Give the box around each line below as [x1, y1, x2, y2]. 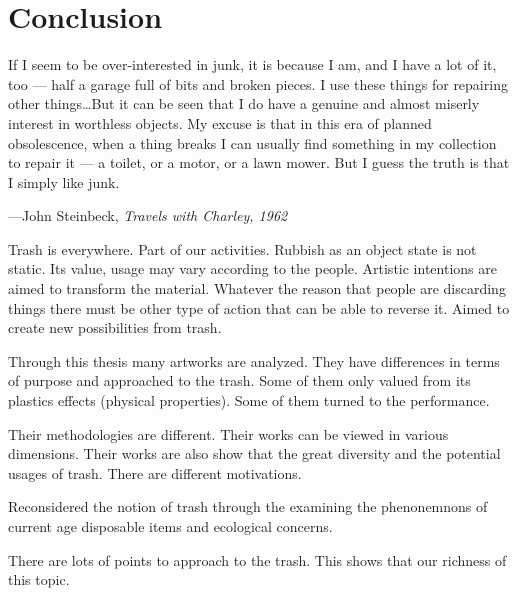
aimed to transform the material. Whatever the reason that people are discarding [8, 278, 506, 299]
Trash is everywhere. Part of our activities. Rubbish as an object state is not [8, 238, 477, 259]
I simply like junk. [8, 171, 120, 192]
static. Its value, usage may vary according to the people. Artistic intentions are [8, 258, 497, 279]
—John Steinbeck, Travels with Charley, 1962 [8, 205, 288, 226]
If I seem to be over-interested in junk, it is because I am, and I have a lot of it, [8, 54, 497, 75]
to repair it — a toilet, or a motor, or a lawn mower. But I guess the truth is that [8, 152, 510, 173]
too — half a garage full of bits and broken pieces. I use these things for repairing [8, 73, 508, 94]
